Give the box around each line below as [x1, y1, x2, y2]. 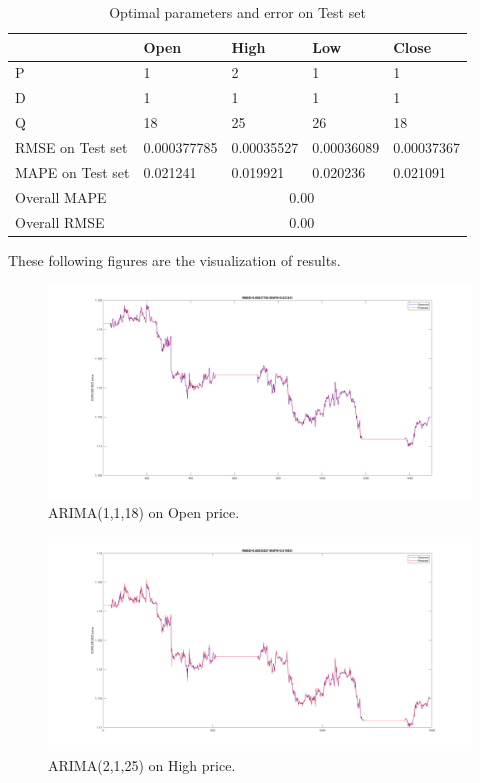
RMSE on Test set [15, 136, 128, 157]
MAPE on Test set [15, 161, 130, 182]
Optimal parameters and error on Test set [109, 2, 366, 22]
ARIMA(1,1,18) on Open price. [48, 502, 240, 523]
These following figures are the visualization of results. [8, 249, 341, 270]
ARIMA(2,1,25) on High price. [48, 754, 236, 775]
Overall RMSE [15, 211, 105, 232]
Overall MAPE [15, 186, 107, 207]
